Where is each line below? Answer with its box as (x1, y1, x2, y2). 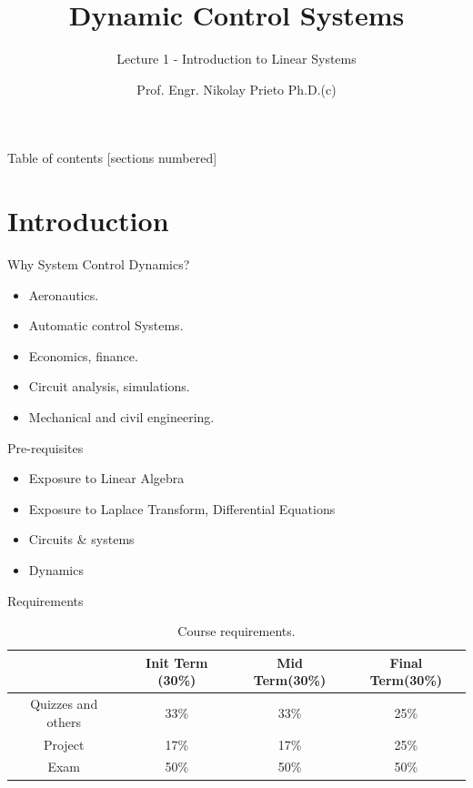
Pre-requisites (7, 438, 84, 457)
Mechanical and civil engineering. (28, 408, 215, 426)
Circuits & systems (28, 530, 135, 549)
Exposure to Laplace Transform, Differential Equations (28, 499, 336, 518)
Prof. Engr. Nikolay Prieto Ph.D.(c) (136, 79, 337, 98)
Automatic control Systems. (28, 316, 184, 335)
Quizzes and (30, 694, 98, 713)
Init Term (146, 652, 208, 672)
